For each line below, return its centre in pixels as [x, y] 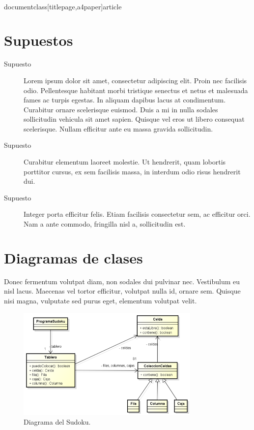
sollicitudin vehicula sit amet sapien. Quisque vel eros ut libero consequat [134, 119]
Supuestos [39, 40]
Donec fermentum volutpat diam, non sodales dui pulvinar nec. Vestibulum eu [122, 281]
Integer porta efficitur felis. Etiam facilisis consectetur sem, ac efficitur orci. [137, 214]
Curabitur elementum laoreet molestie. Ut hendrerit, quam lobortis [125, 162]
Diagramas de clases [73, 257]
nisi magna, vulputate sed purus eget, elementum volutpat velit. [100, 300]
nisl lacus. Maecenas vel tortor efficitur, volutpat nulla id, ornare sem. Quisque [122, 291]
